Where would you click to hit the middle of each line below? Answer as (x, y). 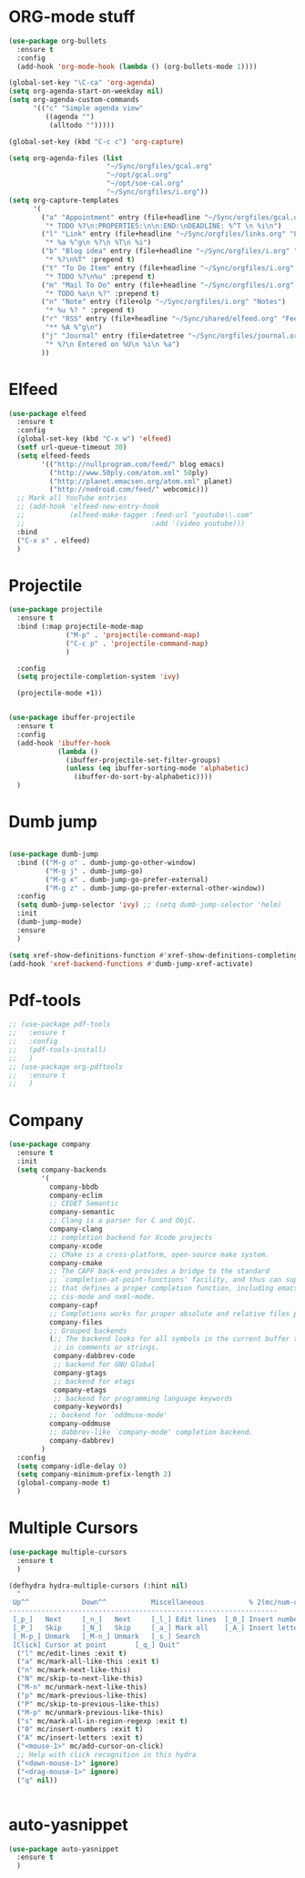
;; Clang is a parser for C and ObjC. (122, 1221)
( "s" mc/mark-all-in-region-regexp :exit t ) (102, 1721)
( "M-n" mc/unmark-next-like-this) (82, 1687)
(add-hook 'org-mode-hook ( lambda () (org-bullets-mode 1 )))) (137, 66)
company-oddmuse (80, 1424)
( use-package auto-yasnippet (64, 1849)
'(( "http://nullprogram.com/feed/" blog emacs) (133, 464)
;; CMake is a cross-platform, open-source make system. (159, 1254)
